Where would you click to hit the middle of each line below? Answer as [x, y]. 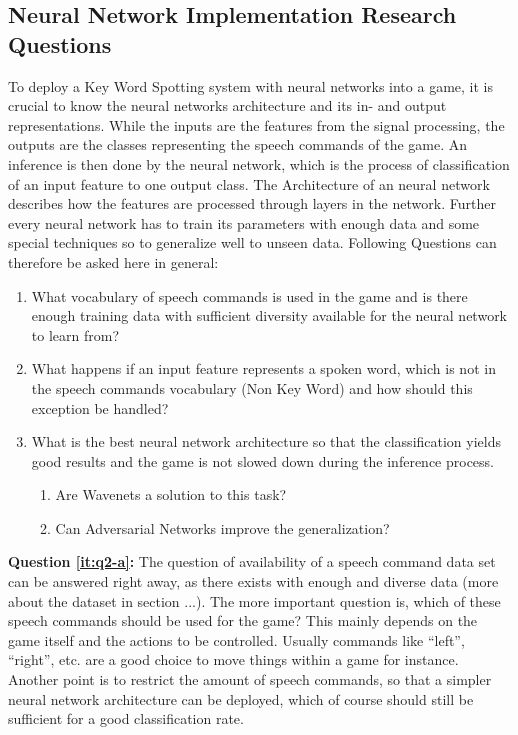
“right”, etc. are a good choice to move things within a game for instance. [233, 659]
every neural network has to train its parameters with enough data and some [244, 222]
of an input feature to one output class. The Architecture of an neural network [249, 183]
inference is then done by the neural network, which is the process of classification [259, 163]
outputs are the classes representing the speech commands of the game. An [238, 144]
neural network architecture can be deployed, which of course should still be [241, 698]
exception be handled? [100, 407]
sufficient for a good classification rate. [126, 718]
